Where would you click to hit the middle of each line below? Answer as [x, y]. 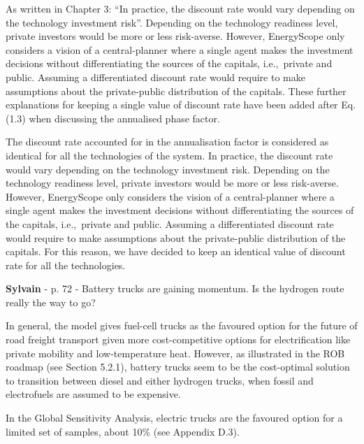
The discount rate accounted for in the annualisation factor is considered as [167, 142]
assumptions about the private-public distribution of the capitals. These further [176, 91]
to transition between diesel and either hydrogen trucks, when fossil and [160, 380]
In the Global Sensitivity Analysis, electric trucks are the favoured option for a [174, 418]
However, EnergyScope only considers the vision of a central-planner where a [170, 196]
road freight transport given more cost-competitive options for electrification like [178, 339]
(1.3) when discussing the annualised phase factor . [113, 118]
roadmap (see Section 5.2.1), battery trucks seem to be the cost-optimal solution [178, 367]
